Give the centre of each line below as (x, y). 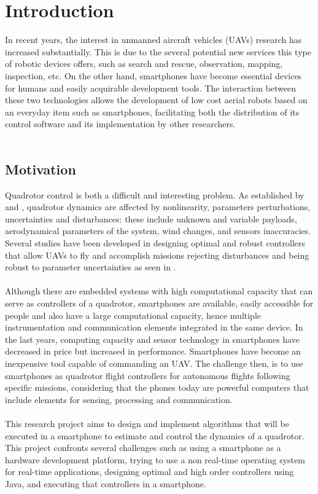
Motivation (41, 169)
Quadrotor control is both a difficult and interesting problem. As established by (155, 194)
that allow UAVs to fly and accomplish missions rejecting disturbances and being (157, 255)
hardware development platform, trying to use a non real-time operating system (155, 459)
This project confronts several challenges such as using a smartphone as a (143, 448)
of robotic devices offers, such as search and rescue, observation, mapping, (144, 64)
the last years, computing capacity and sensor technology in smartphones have (153, 339)
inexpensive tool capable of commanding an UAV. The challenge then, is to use (154, 363)
